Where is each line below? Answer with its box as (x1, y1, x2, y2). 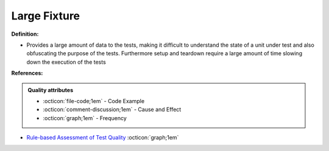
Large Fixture (11, 9, 80, 22)
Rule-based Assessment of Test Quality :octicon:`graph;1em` (26, 134, 179, 141)
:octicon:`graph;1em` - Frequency (43, 114, 127, 121)
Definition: (11, 30, 39, 38)
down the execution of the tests (26, 58, 106, 65)
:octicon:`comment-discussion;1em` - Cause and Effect (43, 106, 182, 113)
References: (11, 70, 43, 77)
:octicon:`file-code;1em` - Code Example (43, 97, 145, 104)
